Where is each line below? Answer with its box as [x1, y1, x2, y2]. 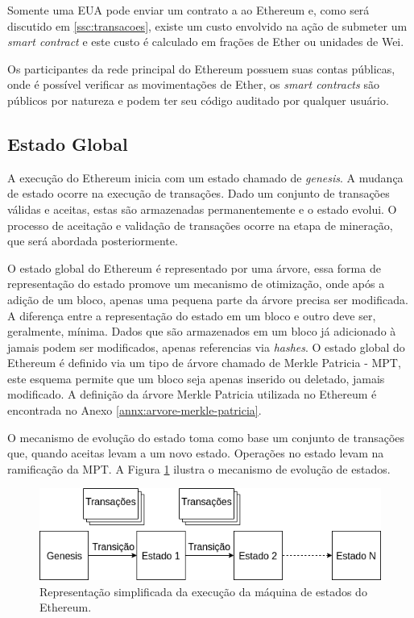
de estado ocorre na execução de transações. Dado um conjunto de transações [7, 185, 390, 202]
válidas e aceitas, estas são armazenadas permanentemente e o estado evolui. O [7, 200, 397, 217]
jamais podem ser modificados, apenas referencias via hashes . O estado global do [7, 338, 405, 355]
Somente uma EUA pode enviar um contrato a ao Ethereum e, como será [7, 2, 370, 18]
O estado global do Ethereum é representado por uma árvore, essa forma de [7, 259, 381, 276]
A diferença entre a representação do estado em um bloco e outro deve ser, [7, 307, 376, 324]
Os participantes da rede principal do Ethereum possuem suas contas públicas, [7, 60, 395, 77]
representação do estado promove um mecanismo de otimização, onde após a [7, 275, 385, 292]
